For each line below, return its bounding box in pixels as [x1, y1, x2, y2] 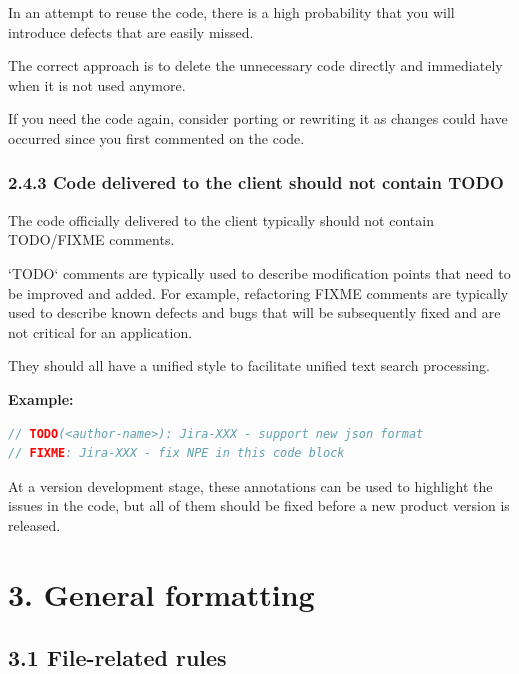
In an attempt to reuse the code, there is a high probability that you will [8, 2, 455, 22]
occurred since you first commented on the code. [8, 127, 305, 148]
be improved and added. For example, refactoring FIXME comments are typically [8, 282, 509, 303]
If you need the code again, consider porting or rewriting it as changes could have [8, 108, 508, 129]
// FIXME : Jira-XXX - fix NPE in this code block [8, 446, 345, 461]
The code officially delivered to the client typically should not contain [8, 209, 434, 230]
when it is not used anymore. [8, 74, 186, 95]
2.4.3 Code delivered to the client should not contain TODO [8, 170, 504, 195]
